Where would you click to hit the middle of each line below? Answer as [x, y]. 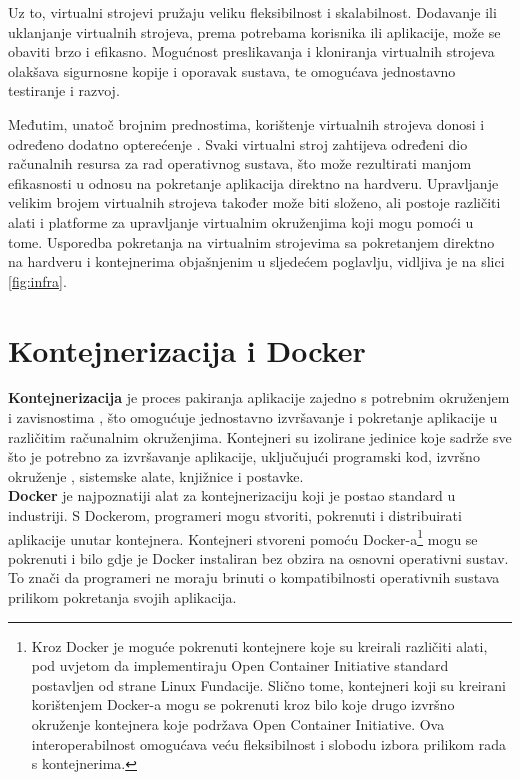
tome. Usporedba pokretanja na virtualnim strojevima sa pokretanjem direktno [251, 241]
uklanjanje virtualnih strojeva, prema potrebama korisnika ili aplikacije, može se [254, 31]
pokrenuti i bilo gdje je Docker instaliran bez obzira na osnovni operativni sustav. [258, 557]
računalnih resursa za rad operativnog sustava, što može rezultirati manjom [240, 163]
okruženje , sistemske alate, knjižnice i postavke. [156, 475]
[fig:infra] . [37, 280]
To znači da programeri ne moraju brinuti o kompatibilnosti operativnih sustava [254, 577]
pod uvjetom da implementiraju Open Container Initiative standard [240, 665]
